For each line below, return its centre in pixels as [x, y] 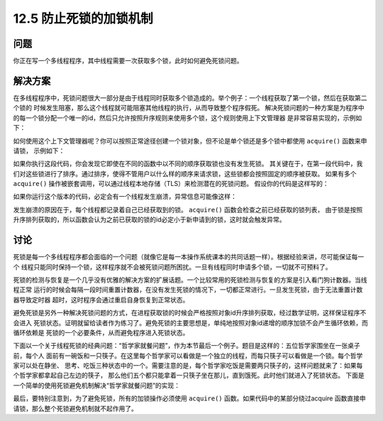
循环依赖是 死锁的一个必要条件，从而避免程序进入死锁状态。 [101, 332]
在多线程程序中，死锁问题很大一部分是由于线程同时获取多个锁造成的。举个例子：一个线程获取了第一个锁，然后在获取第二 [190, 98]
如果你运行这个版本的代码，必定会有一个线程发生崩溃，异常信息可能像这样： [125, 197]
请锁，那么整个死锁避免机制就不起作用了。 [75, 408]
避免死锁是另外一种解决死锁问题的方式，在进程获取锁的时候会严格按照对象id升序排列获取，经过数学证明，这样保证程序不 [190, 313]
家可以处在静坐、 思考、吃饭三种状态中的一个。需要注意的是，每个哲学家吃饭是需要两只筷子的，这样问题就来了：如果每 [188, 366]
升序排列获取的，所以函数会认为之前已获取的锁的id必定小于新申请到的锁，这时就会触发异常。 [149, 219]
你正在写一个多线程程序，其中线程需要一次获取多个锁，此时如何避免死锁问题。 [128, 61]
